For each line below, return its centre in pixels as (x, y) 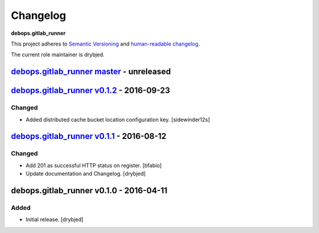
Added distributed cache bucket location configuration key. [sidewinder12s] (118, 119)
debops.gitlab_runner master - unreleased (91, 72)
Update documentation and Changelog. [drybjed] (86, 174)
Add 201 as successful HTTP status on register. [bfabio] (94, 165)
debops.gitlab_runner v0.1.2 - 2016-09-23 (91, 91)
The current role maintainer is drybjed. (58, 55)
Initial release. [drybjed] (55, 219)
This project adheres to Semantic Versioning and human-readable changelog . (105, 44)
